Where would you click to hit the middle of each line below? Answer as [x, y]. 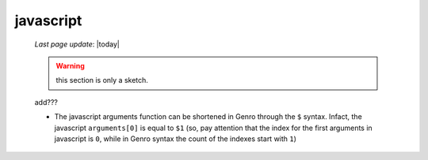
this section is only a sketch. [102, 80]
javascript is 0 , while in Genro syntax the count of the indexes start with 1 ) [176, 139]
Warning [70, 65]
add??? [46, 102]
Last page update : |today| [77, 44]
